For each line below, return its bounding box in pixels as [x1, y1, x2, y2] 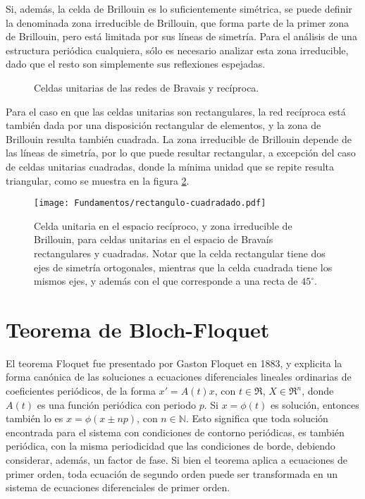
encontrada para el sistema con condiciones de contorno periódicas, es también [6, 424, 345, 439]
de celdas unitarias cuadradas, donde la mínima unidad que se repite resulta [6, 159, 335, 173]
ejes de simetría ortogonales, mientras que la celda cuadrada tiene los [34, 259, 333, 274]
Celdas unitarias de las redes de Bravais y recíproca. [34, 80, 259, 94]
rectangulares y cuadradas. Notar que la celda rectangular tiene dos [34, 245, 326, 260]
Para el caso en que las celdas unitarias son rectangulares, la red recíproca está [6, 104, 346, 118]
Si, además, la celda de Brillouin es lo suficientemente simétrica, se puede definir [6, 1, 352, 16]
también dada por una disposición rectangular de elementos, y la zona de [6, 118, 321, 133]
